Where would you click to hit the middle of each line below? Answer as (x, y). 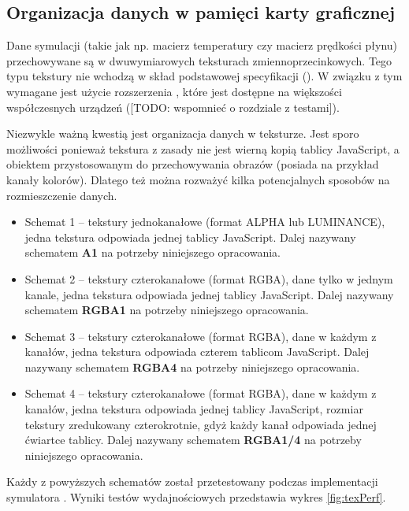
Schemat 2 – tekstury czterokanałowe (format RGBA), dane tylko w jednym (209, 278)
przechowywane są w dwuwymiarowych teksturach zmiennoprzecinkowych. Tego (199, 60)
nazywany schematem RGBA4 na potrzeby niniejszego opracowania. (192, 367)
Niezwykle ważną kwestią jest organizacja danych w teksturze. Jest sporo (183, 133)
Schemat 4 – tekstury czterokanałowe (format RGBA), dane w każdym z (201, 393)
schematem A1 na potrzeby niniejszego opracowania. (152, 252)
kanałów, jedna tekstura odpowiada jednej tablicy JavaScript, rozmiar (194, 409)
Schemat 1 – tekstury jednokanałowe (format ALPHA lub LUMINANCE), (205, 222)
